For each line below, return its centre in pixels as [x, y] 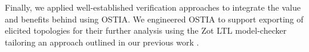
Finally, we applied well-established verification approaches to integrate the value [153, 7]
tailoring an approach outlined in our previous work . [102, 42]
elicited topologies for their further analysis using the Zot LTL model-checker [146, 30]
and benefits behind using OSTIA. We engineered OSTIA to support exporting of [154, 19]
